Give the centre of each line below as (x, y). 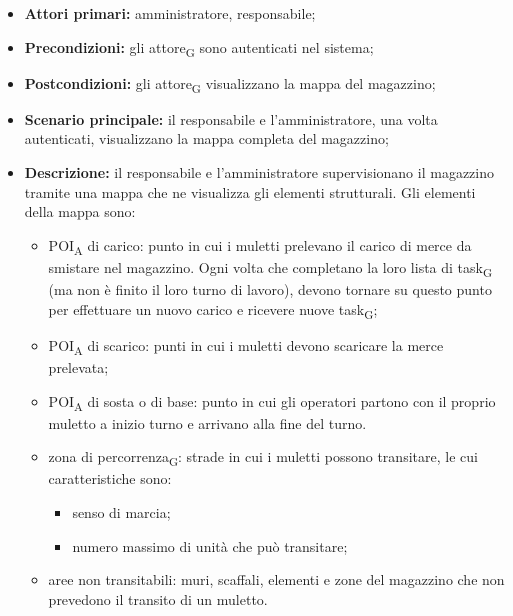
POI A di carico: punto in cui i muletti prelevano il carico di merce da (260, 246)
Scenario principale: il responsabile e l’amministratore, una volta (231, 118)
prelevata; (78, 366)
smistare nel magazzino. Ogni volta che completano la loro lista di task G (270, 268)
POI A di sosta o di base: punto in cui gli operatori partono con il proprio (272, 402)
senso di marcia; (121, 511)
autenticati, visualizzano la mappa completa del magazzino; (206, 138)
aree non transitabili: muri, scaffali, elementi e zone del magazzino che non (276, 579)
